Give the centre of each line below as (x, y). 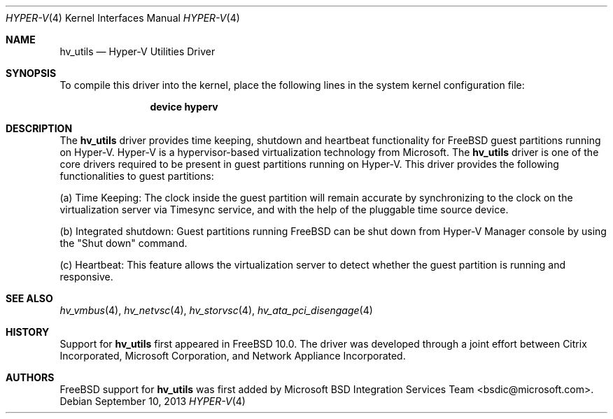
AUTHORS (30, 377)
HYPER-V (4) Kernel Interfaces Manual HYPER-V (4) (123, 18)
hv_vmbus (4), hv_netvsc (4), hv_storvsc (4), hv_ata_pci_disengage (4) (216, 310)
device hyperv (184, 107)
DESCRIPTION (39, 128)
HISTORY (28, 332)
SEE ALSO (29, 298)
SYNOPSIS (31, 73)
